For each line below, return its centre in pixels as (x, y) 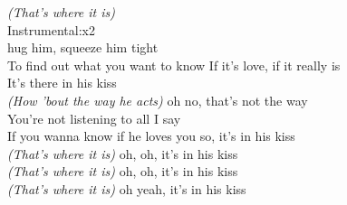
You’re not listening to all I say (94, 118)
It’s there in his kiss (62, 83)
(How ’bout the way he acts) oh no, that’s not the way (158, 100)
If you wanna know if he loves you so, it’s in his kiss (151, 136)
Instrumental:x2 (51, 29)
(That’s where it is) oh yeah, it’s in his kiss (127, 188)
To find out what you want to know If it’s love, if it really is (174, 65)
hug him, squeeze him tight (83, 47)
